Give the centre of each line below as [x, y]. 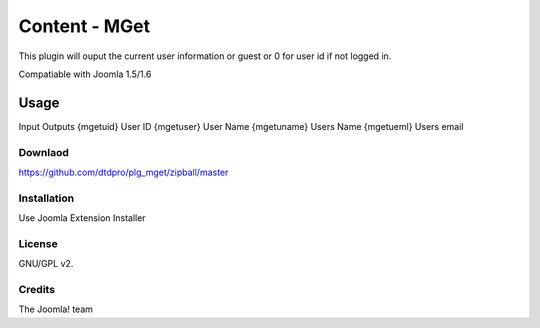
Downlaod [43, 152]
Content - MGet [84, 26]
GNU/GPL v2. [46, 264]
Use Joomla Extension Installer [82, 218]
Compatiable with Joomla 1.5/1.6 [85, 74]
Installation [46, 198]
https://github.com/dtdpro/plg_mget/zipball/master [123, 172]
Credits [36, 290]
